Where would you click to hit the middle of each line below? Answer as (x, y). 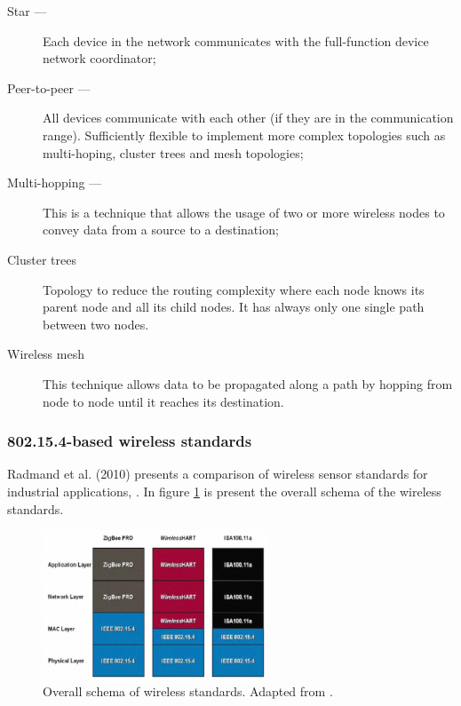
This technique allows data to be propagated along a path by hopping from (248, 383)
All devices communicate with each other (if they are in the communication (248, 118)
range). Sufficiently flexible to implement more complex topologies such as (244, 135)
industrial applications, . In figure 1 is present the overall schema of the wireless (224, 491)
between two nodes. (96, 324)
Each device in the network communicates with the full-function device (236, 40)
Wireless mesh (46, 354)
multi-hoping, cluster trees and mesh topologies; (173, 152)
